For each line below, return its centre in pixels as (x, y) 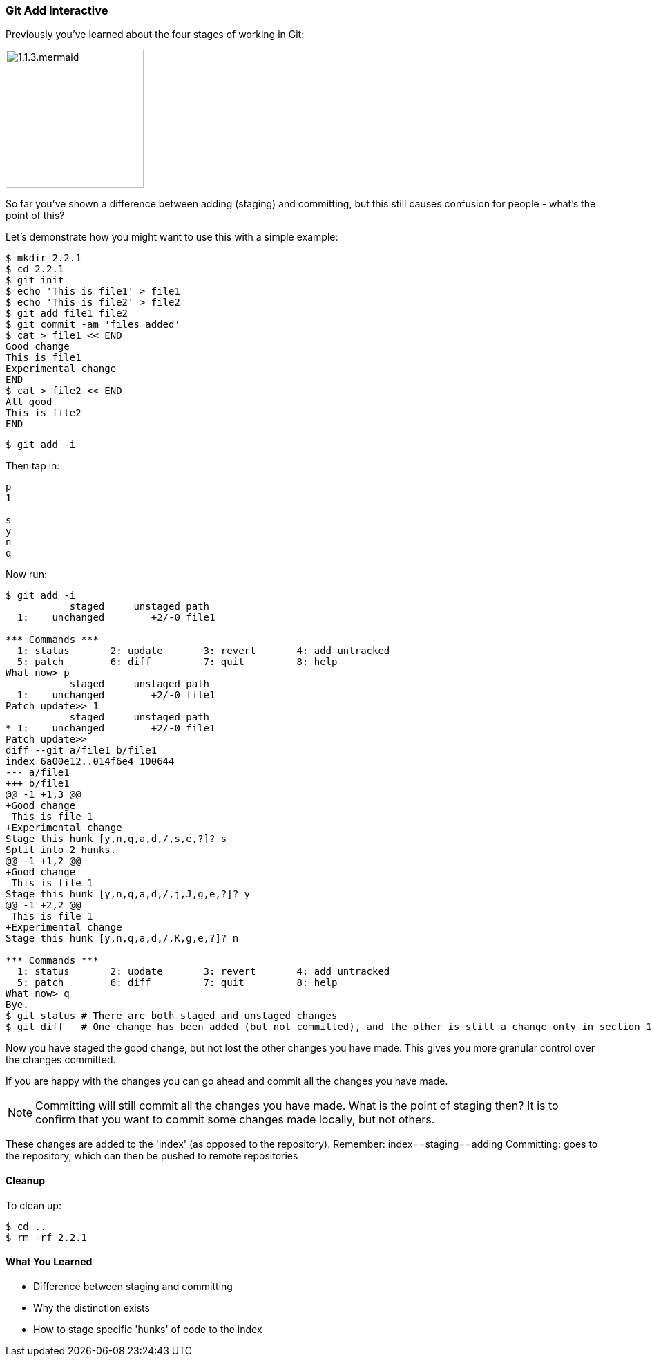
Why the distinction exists (92, 1307)
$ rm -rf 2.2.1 (47, 1237)
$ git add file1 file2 (67, 314)
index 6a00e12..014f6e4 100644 (90, 762)
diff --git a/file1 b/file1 (81, 750)
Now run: (26, 575)
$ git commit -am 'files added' (93, 325)
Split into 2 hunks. (61, 850)
